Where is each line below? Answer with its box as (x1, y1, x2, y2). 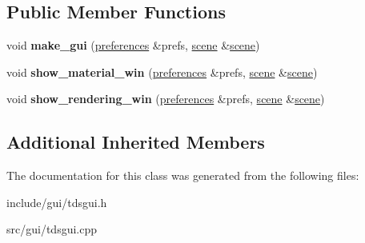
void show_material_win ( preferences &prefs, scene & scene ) (6, 63, 318, 80)
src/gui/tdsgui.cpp (6, 221, 97, 237)
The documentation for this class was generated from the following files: (6, 167, 359, 184)
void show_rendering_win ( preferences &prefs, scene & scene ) (6, 90, 325, 107)
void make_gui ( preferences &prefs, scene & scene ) (6, 37, 260, 54)
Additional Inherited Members (6, 129, 265, 154)
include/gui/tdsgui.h (6, 193, 107, 210)
